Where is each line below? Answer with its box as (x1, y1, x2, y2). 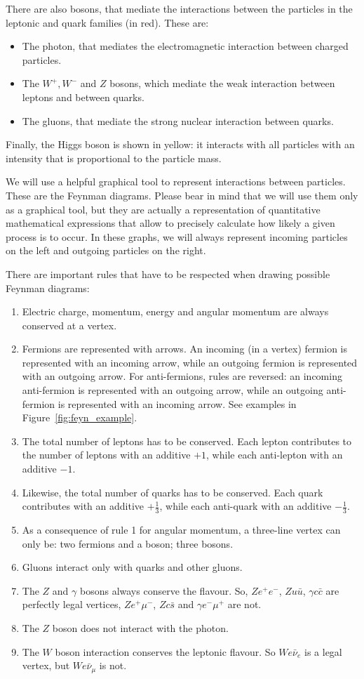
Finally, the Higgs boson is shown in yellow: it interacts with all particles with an (6, 137, 355, 152)
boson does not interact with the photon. (52, 621, 229, 635)
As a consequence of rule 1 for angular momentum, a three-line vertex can (22, 522, 341, 537)
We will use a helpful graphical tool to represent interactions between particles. (6, 174, 346, 189)
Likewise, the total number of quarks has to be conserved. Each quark (22, 484, 323, 499)
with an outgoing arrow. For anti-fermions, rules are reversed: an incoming (22, 369, 342, 383)
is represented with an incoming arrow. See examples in (58, 396, 297, 411)
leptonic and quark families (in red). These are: (6, 15, 209, 29)
